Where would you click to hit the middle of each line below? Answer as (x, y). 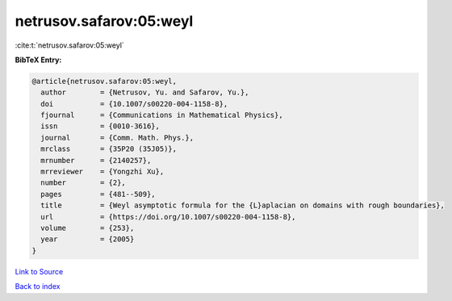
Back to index (38, 286)
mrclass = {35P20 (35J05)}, (109, 149)
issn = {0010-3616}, (100, 126)
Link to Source (39, 271)
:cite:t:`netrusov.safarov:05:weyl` (69, 45)
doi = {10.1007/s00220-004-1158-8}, (134, 104)
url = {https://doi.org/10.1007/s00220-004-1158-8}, (168, 217)
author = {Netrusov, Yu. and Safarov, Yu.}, (145, 92)
